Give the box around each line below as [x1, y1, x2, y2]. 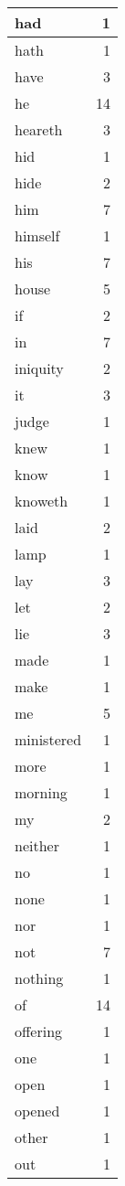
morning [15, 782, 68, 803]
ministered [15, 729, 82, 750]
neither [15, 835, 59, 856]
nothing [15, 967, 64, 988]
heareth [15, 119, 63, 140]
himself [15, 225, 60, 246]
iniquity [15, 358, 64, 379]
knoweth [15, 490, 68, 511]
